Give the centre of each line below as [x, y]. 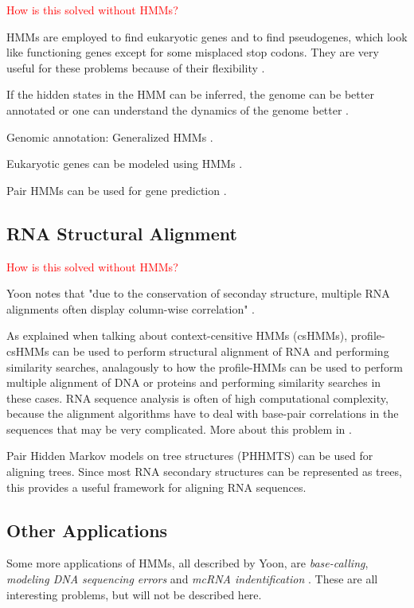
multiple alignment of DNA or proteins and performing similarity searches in [194, 382]
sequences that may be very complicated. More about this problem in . [179, 429]
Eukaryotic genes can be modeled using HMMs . [125, 164]
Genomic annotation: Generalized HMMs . [110, 136]
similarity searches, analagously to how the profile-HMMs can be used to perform [205, 366]
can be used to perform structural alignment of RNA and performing [221, 351]
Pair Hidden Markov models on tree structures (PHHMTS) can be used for [190, 456]
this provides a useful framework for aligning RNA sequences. [156, 487]
